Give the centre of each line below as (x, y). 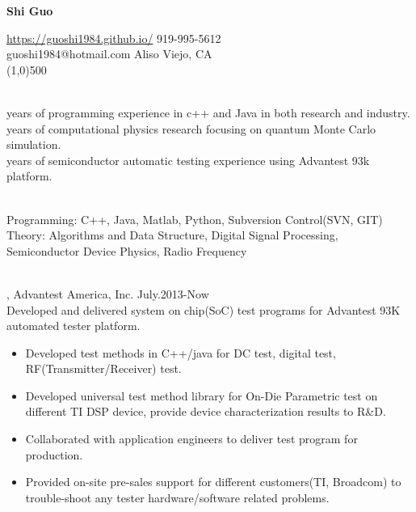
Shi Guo (30, 11)
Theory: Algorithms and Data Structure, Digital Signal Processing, (172, 235)
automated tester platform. (74, 326)
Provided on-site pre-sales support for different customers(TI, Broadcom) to (213, 482)
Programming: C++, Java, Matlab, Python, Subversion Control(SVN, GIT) (195, 219)
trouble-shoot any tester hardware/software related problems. (177, 497)
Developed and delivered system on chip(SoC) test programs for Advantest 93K (204, 309)
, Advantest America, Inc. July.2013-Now (108, 293)
